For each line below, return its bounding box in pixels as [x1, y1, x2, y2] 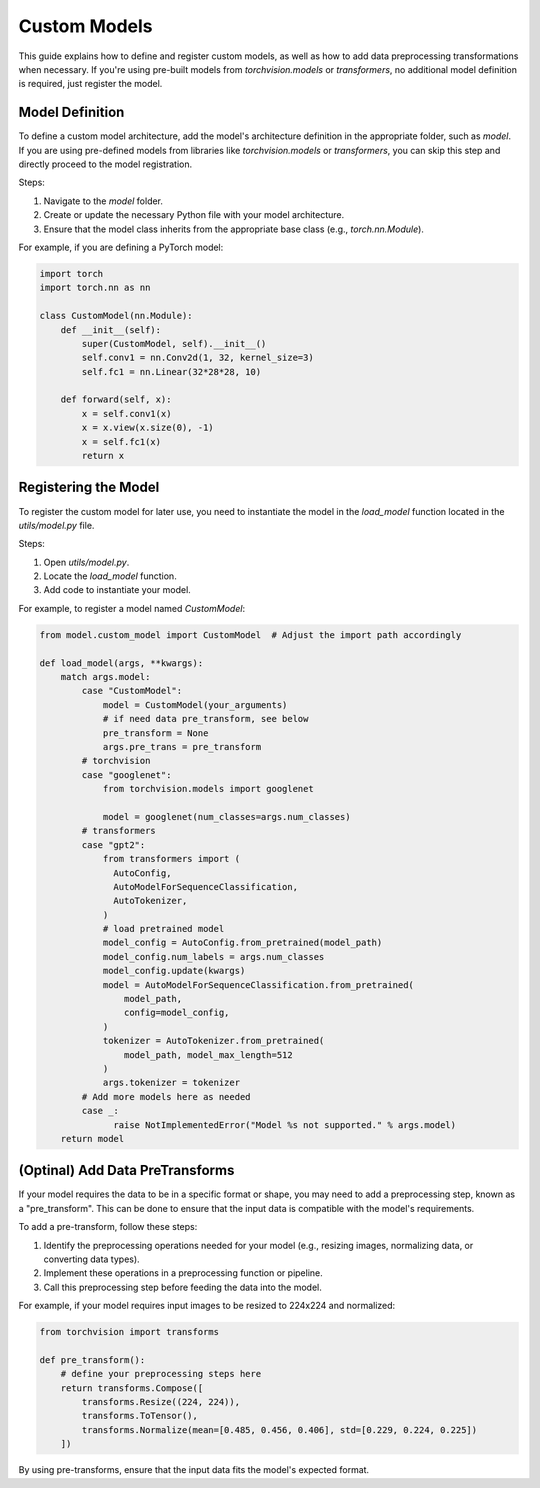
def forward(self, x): [60, 394, 172, 405]
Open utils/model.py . [43, 556, 130, 568]
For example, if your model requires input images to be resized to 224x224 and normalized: [18, 1300, 396, 1312]
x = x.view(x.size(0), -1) [81, 422, 214, 434]
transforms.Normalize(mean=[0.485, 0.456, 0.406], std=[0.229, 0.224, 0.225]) [81, 1424, 478, 1435]
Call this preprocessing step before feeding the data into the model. [43, 1281, 322, 1293]
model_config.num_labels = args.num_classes [102, 951, 325, 962]
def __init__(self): [60, 324, 162, 335]
